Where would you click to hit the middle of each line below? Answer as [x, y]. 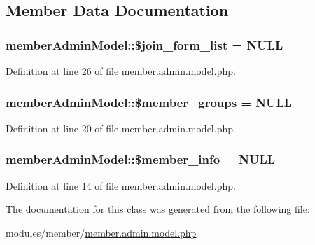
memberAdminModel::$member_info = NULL [141, 159]
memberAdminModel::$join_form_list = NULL [145, 44]
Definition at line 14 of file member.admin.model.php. [121, 185]
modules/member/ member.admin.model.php [101, 232]
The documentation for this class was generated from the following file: [158, 209]
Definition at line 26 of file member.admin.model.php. [121, 71]
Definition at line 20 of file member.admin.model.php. [121, 128]
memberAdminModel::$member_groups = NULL [149, 102]
